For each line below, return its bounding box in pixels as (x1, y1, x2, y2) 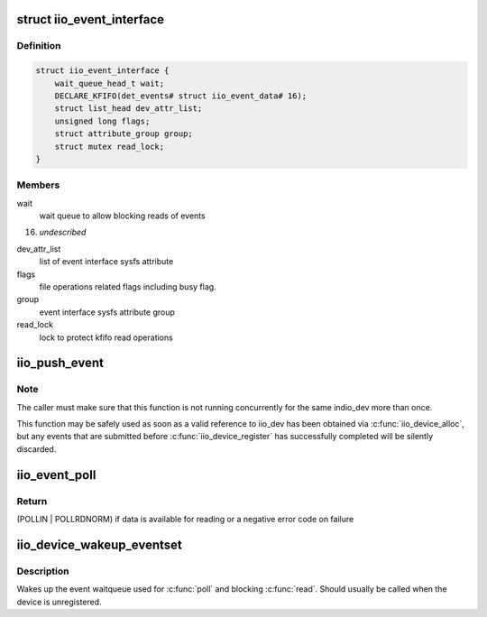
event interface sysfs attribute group (39, 307, 176, 318)
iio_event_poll (16, 467, 96, 483)
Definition (16, 40, 61, 52)
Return (16, 494, 48, 507)
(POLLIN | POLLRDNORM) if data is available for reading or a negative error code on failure (16, 514, 354, 525)
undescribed (39, 226, 87, 238)
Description (16, 565, 69, 577)
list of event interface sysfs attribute (39, 256, 174, 267)
